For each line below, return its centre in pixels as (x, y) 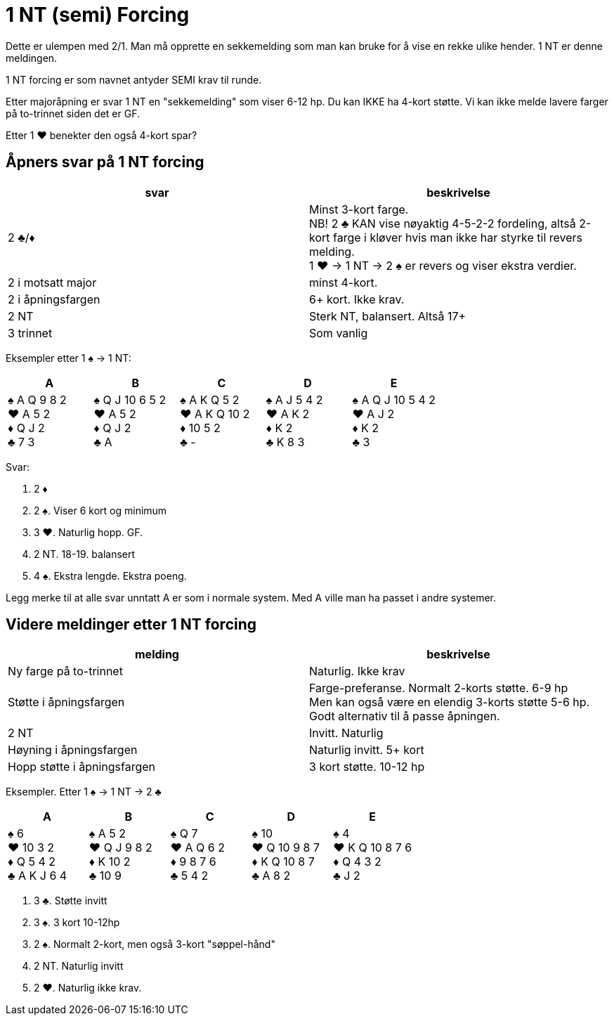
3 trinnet (30, 333)
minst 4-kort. (344, 282)
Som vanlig (339, 333)
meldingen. (32, 58)
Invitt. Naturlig (346, 733)
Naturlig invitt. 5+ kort (367, 750)
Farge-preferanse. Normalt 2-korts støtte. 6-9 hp (439, 688)
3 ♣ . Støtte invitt (71, 901)
